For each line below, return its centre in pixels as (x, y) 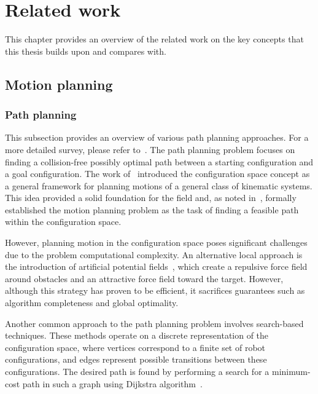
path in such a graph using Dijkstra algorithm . (112, 383)
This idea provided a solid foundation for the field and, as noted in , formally (151, 198)
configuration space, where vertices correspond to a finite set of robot (135, 347)
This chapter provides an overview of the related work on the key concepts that (154, 39)
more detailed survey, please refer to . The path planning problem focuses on (150, 149)
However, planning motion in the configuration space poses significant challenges (156, 242)
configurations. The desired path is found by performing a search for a (137, 371)
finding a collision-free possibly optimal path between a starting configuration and (159, 161)
